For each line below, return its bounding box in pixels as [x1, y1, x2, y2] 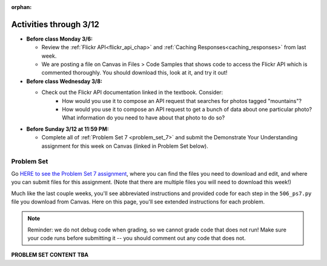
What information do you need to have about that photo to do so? [62, 114, 225, 121]
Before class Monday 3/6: [26, 35, 93, 42]
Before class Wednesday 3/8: [26, 78, 103, 85]
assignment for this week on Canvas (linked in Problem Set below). [41, 142, 208, 150]
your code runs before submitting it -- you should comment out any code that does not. [27, 234, 246, 242]
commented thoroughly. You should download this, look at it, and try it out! [41, 69, 228, 76]
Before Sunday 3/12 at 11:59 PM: [26, 125, 109, 133]
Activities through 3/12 [11, 19, 99, 30]
